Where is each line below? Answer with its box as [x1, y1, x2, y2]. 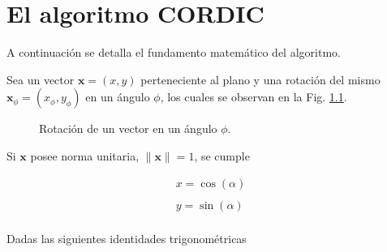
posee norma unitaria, [30, 147, 140, 164]
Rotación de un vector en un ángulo [39, 120, 217, 137]
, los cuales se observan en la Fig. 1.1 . [160, 88, 347, 105]
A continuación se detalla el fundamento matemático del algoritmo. [6, 44, 341, 61]
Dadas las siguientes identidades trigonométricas [6, 229, 247, 246]
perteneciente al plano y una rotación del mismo [140, 70, 381, 88]
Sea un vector [6, 70, 75, 88]
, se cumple [194, 147, 250, 164]
